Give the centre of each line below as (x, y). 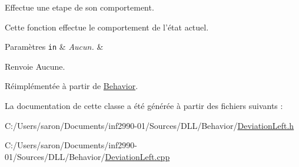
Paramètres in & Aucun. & (54, 47)
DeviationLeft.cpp (137, 156)
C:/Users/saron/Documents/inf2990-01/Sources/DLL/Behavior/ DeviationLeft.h (149, 125)
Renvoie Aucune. (35, 66)
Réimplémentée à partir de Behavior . (72, 86)
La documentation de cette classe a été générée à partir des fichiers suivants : (144, 106)
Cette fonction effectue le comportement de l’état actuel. (107, 27)
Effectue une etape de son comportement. (79, 7)
